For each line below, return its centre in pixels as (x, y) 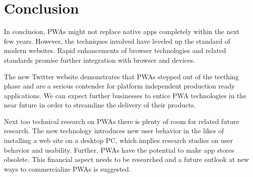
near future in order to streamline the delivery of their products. (100, 105)
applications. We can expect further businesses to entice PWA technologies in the (125, 95)
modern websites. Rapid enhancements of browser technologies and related (115, 50)
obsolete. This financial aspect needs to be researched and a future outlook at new (126, 159)
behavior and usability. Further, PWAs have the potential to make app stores (119, 150)
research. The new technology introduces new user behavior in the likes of (114, 131)
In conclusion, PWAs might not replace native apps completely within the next (122, 31)
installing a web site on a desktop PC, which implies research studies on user (118, 140)
